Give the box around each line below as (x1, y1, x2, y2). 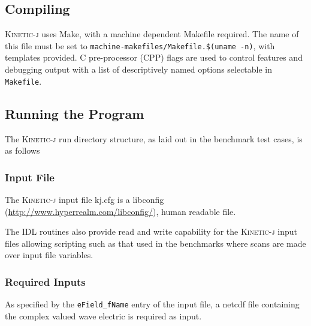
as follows (5, 144, 40, 157)
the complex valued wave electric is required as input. (5, 309, 202, 322)
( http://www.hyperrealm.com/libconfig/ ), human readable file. (5, 205, 236, 217)
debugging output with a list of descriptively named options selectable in (5, 63, 273, 76)
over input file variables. (5, 249, 93, 261)
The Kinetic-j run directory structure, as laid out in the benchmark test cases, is (5, 132, 303, 145)
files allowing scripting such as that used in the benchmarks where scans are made (5, 237, 306, 249)
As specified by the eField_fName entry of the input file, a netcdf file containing (5, 298, 300, 310)
